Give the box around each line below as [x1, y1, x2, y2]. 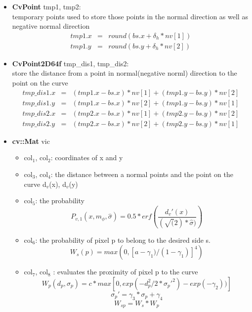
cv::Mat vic [12, 135, 50, 146]
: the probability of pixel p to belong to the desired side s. [35, 234, 210, 245]
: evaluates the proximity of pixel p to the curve [53, 267, 198, 277]
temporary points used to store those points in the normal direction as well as [12, 11, 248, 21]
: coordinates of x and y [50, 152, 123, 163]
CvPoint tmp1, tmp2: [12, 1, 81, 11]
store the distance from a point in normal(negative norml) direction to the [12, 68, 237, 78]
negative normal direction [12, 21, 90, 31]
